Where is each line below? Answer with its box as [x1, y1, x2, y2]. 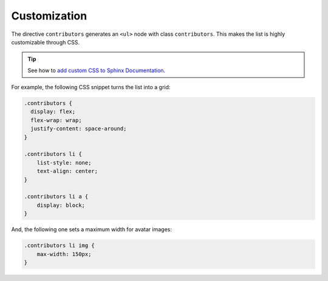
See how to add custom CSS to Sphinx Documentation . [27, 67, 166, 74]
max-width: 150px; [36, 251, 92, 257]
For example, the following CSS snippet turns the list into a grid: [11, 84, 171, 91]
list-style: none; [36, 159, 92, 166]
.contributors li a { [24, 193, 89, 200]
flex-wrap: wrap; [30, 117, 82, 124]
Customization [11, 9, 87, 22]
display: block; [36, 201, 85, 209]
